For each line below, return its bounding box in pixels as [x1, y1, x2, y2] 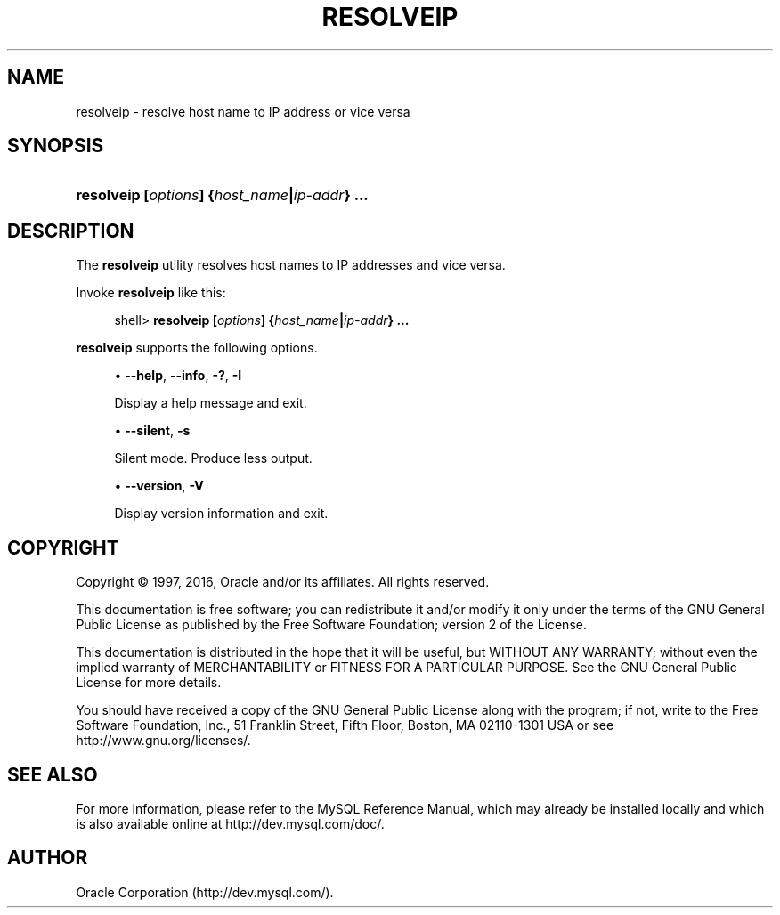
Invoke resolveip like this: [76, 285, 226, 301]
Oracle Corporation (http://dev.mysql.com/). [76, 884, 334, 900]
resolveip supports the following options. [76, 340, 318, 356]
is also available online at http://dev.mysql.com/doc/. [76, 815, 385, 831]
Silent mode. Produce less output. [114, 450, 313, 466]
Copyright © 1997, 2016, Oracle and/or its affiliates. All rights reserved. [76, 574, 490, 590]
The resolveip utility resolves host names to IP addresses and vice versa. [76, 257, 506, 273]
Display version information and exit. [114, 506, 329, 522]
